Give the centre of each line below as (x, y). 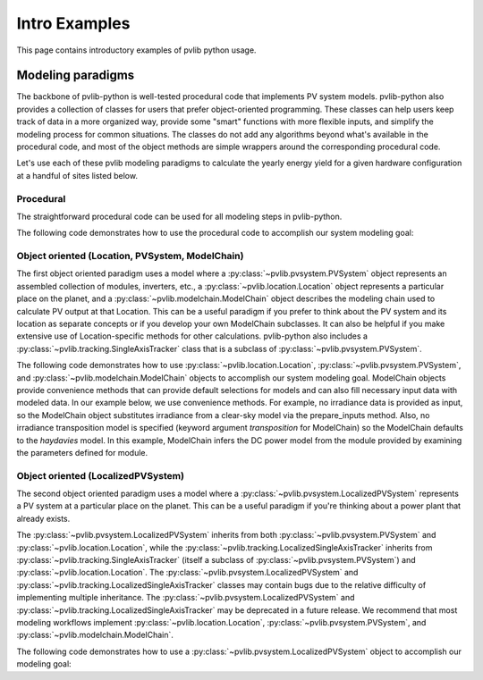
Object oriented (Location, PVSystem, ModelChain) (130, 256)
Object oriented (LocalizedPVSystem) (101, 475)
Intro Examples (73, 23)
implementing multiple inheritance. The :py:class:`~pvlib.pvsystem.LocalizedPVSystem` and (186, 598)
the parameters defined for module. (82, 452)
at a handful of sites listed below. (77, 175)
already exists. (43, 518)
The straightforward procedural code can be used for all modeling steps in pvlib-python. (179, 216)
